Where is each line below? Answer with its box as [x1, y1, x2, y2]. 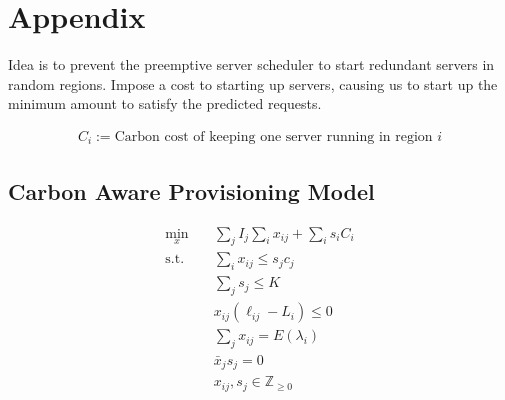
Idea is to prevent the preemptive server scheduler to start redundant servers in [8, 54, 495, 75]
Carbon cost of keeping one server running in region [114, 129, 433, 144]
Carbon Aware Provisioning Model [8, 175, 375, 206]
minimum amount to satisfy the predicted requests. [8, 93, 322, 114]
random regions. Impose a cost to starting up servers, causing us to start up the [8, 73, 498, 94]
